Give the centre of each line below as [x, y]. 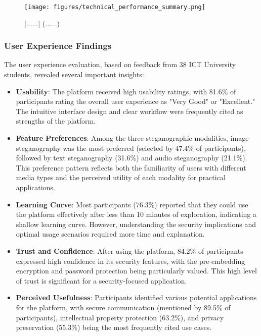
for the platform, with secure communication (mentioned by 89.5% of [123, 307]
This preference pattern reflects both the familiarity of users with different [131, 167]
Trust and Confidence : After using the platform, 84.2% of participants [129, 250]
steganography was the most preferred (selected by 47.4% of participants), [131, 148]
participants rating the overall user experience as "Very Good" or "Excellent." [136, 101]
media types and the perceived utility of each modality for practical [121, 177]
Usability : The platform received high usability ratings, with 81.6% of [126, 91]
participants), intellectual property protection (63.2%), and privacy [120, 317]
